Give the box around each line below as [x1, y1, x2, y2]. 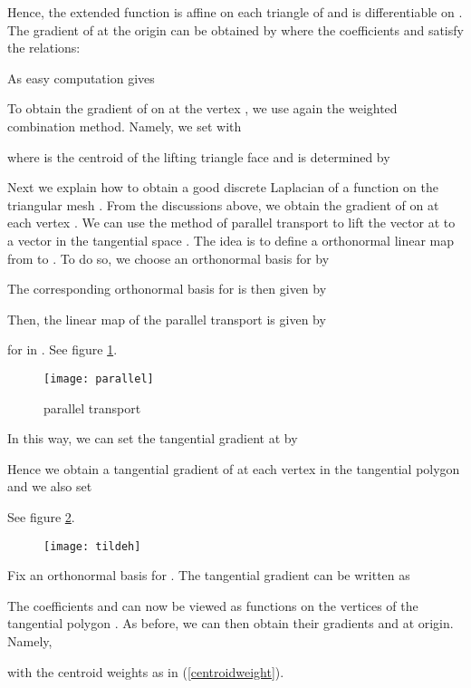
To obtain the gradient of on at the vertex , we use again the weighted [7, 99, 398, 118]
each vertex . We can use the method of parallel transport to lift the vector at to [7, 213, 456, 232]
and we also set [7, 477, 92, 496]
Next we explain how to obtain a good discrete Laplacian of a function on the [7, 178, 438, 197]
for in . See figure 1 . [7, 340, 118, 359]
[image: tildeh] [43, 539, 141, 553]
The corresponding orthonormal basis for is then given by [7, 279, 327, 298]
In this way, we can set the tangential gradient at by [7, 429, 298, 448]
